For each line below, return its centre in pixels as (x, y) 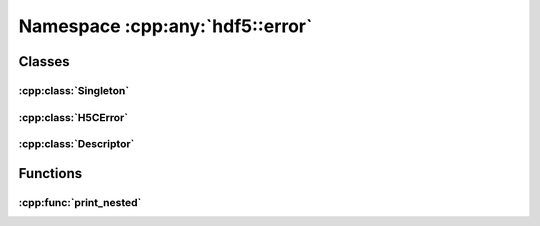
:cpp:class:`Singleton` (74, 90)
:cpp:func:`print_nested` (80, 202)
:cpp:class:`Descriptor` (76, 144)
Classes (44, 61)
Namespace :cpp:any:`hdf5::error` (165, 26)
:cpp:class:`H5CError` (73, 117)
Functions (50, 173)
